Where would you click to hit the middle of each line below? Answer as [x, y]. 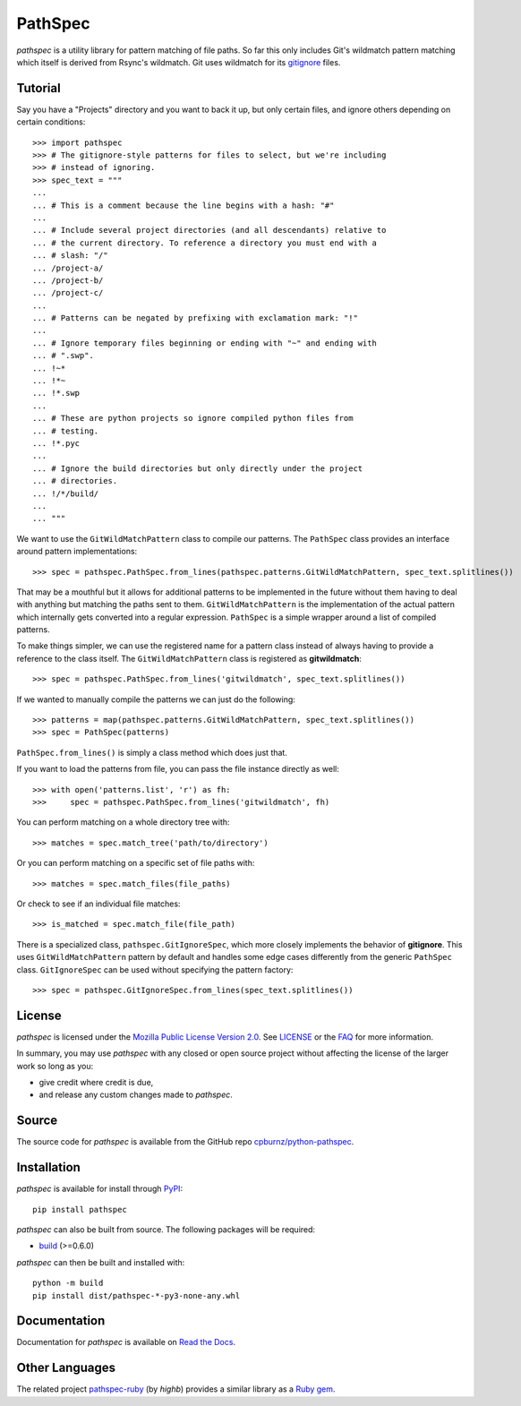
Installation [48, 1167]
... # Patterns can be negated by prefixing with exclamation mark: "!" [195, 318]
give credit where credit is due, [96, 1082]
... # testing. [66, 431]
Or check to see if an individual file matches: [98, 904]
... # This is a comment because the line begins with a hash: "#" [184, 205]
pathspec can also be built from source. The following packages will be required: [166, 1229]
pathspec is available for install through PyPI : [100, 1189]
